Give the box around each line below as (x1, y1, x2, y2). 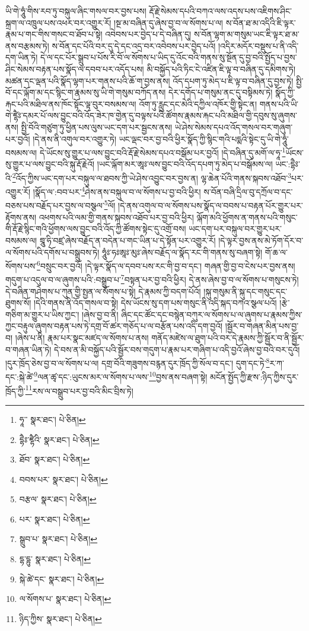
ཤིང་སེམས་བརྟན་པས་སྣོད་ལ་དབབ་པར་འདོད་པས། (5, 62, 144, 75)
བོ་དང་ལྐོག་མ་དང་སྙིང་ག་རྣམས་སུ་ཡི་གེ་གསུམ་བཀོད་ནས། (5, 86, 166, 98)
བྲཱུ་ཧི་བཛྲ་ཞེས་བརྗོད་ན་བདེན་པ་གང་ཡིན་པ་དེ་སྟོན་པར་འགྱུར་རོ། (39, 234, 216, 246)
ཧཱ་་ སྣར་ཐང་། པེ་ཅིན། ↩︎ (19, 413, 86, 425)
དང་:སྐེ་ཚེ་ (5, 371, 34, 383)
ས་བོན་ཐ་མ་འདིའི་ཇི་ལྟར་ (225, 16, 296, 28)
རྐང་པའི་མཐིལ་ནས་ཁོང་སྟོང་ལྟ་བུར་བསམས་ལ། (5, 97, 136, 110)
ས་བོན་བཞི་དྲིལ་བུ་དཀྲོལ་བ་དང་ (203, 185, 293, 197)
